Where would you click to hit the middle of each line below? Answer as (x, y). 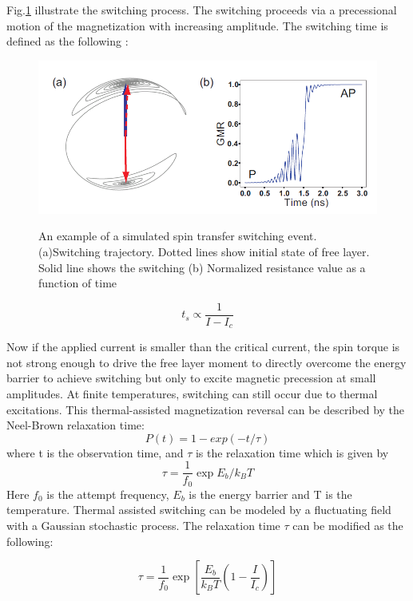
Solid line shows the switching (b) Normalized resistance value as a (202, 267)
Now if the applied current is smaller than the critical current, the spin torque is (203, 347)
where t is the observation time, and (95, 452)
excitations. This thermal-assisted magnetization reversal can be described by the (206, 409)
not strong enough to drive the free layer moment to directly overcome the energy (206, 362)
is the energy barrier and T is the (270, 494)
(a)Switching (69, 251)
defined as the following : (68, 41)
